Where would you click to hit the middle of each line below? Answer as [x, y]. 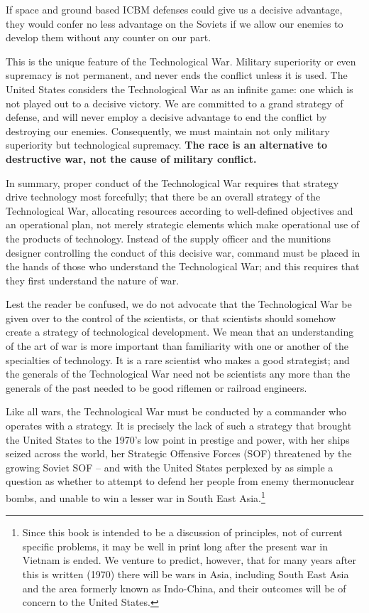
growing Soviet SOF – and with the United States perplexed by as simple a [170, 467]
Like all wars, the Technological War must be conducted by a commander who [176, 411]
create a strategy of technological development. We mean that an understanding [180, 332]
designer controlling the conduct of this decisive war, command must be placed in [183, 252]
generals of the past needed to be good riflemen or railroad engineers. [156, 387]
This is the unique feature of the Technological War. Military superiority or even [181, 61]
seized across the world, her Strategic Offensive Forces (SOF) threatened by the [179, 453]
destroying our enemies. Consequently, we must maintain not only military [168, 130]
